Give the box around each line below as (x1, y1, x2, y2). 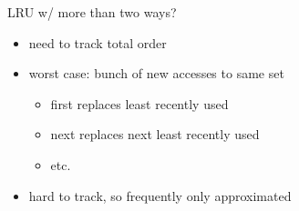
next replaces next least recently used (50, 125, 260, 144)
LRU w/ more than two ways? (7, 3, 177, 21)
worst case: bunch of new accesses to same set (28, 64, 284, 83)
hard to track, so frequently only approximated (28, 186, 292, 205)
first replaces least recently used (50, 94, 229, 113)
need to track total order (28, 33, 167, 52)
